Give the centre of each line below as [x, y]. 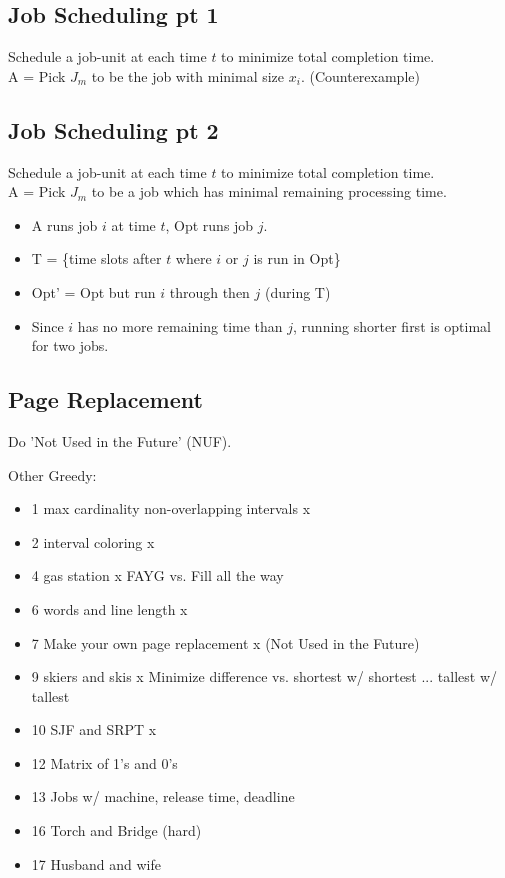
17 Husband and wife [96, 863]
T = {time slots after [96, 258]
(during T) [298, 291]
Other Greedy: [52, 474]
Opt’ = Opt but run [93, 291]
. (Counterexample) [360, 75]
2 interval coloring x [93, 541]
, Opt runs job [209, 224]
